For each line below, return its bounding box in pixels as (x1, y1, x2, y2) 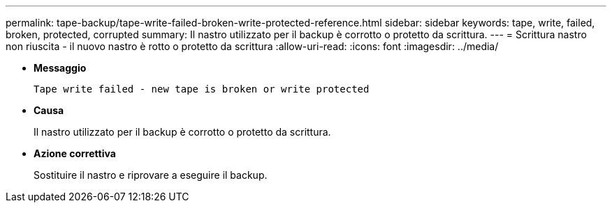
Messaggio (34, 62, 87, 74)
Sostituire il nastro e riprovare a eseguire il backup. (34, 169, 268, 181)
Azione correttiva (34, 147, 116, 159)
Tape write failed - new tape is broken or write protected (34, 83, 370, 95)
